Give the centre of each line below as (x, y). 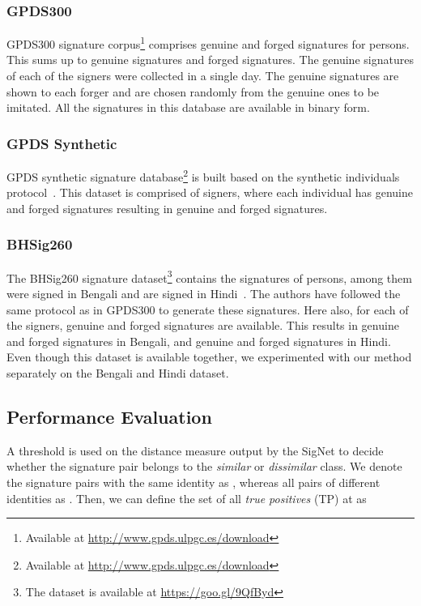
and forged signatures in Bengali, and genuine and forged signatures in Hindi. (199, 341)
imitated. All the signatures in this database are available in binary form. (188, 107)
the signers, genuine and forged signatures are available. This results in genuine (203, 325)
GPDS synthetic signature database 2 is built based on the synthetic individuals (203, 175)
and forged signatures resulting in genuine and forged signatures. (167, 208)
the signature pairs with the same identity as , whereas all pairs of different (193, 482)
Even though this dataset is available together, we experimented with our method (209, 357)
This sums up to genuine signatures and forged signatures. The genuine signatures (210, 60)
